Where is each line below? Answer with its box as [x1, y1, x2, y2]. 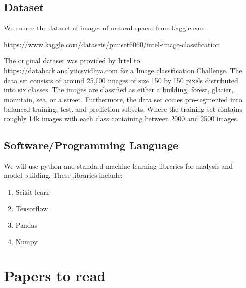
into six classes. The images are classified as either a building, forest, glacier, [4, 85, 233, 95]
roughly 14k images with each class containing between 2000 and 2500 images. [4, 113, 239, 123]
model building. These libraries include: [4, 170, 123, 180]
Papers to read [4, 265, 106, 285]
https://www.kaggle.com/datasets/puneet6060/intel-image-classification [4, 39, 220, 49]
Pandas [15, 220, 38, 230]
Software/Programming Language [4, 137, 179, 152]
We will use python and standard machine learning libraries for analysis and [4, 160, 233, 171]
